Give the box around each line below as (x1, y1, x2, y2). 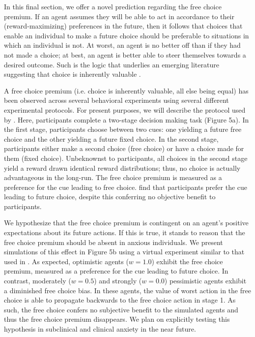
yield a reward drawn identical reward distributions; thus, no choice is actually (4, 162, 241, 173)
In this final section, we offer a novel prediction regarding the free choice (4, 1, 222, 11)
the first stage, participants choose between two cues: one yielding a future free (4, 124, 242, 134)
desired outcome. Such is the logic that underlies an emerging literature (4, 59, 219, 69)
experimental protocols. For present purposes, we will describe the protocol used (4, 104, 246, 115)
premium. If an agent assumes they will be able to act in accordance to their (4, 11, 234, 21)
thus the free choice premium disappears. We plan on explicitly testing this (4, 314, 230, 324)
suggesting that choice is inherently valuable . (4, 69, 141, 79)
